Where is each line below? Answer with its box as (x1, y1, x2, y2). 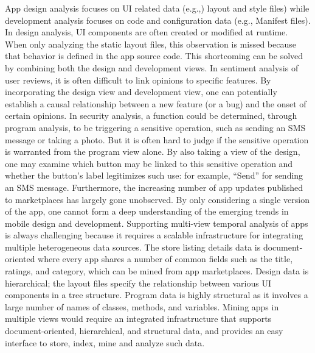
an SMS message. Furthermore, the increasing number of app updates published (5, 180, 303, 193)
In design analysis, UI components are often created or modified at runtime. (5, 26, 288, 38)
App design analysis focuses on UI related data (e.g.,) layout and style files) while (5, 2, 310, 14)
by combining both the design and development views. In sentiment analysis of (5, 61, 299, 74)
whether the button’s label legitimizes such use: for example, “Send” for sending (5, 169, 303, 182)
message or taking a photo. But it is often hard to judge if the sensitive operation (5, 133, 309, 146)
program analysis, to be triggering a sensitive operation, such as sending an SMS (5, 121, 306, 134)
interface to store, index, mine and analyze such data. (5, 336, 205, 349)
